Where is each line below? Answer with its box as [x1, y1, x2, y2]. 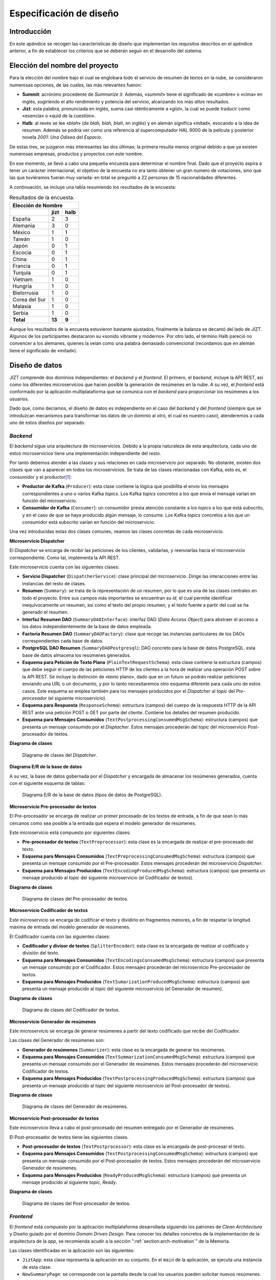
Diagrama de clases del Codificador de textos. [22, 1007, 120, 1013]
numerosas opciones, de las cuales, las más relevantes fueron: [9, 82, 142, 88]
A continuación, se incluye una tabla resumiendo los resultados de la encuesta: [9, 184, 176, 190]
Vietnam [12, 275, 33, 283]
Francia [12, 262, 31, 269]
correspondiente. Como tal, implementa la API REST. [9, 554, 120, 561]
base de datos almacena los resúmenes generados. [22, 652, 131, 658]
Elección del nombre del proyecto [9, 61, 119, 70]
